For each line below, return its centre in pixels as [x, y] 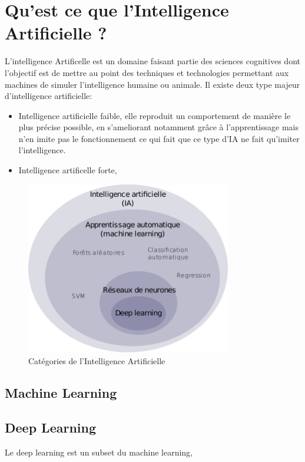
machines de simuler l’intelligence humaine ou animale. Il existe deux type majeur [152, 84]
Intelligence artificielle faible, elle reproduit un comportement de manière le [155, 115]
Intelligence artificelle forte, [68, 170]
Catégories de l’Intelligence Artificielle [97, 361]
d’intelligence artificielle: [49, 96]
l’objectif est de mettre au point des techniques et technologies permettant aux [147, 72]
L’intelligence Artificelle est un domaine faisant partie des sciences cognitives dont [152, 61]
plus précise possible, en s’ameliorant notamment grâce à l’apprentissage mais [158, 127]
